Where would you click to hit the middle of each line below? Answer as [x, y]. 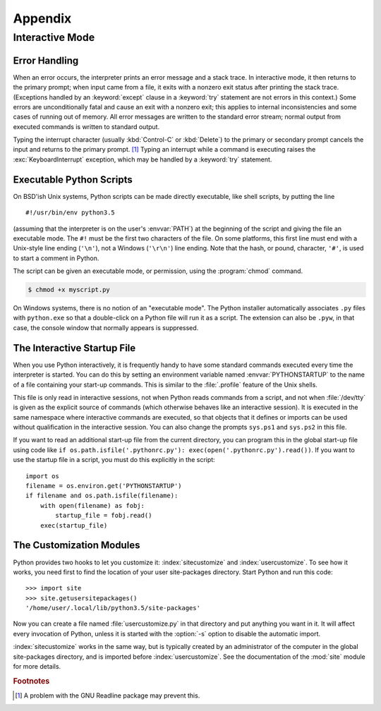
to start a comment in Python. [56, 258]
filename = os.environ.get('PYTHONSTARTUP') [104, 486]
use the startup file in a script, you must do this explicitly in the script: [114, 460]
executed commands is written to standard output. [86, 126]
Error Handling [46, 60]
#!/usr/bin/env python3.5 [71, 213]
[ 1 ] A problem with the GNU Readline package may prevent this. [108, 695]
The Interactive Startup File [74, 348]
